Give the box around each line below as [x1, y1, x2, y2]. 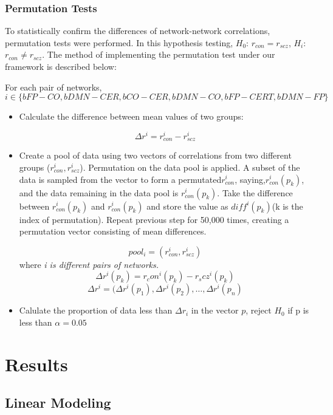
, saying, [235, 173, 266, 185]
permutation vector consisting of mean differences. [19, 225, 207, 238]
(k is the [272, 199, 303, 212]
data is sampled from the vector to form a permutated [19, 173, 222, 185]
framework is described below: [5, 60, 117, 72]
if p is [287, 304, 309, 317]
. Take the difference [217, 186, 293, 199]
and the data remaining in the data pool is [19, 186, 179, 199]
